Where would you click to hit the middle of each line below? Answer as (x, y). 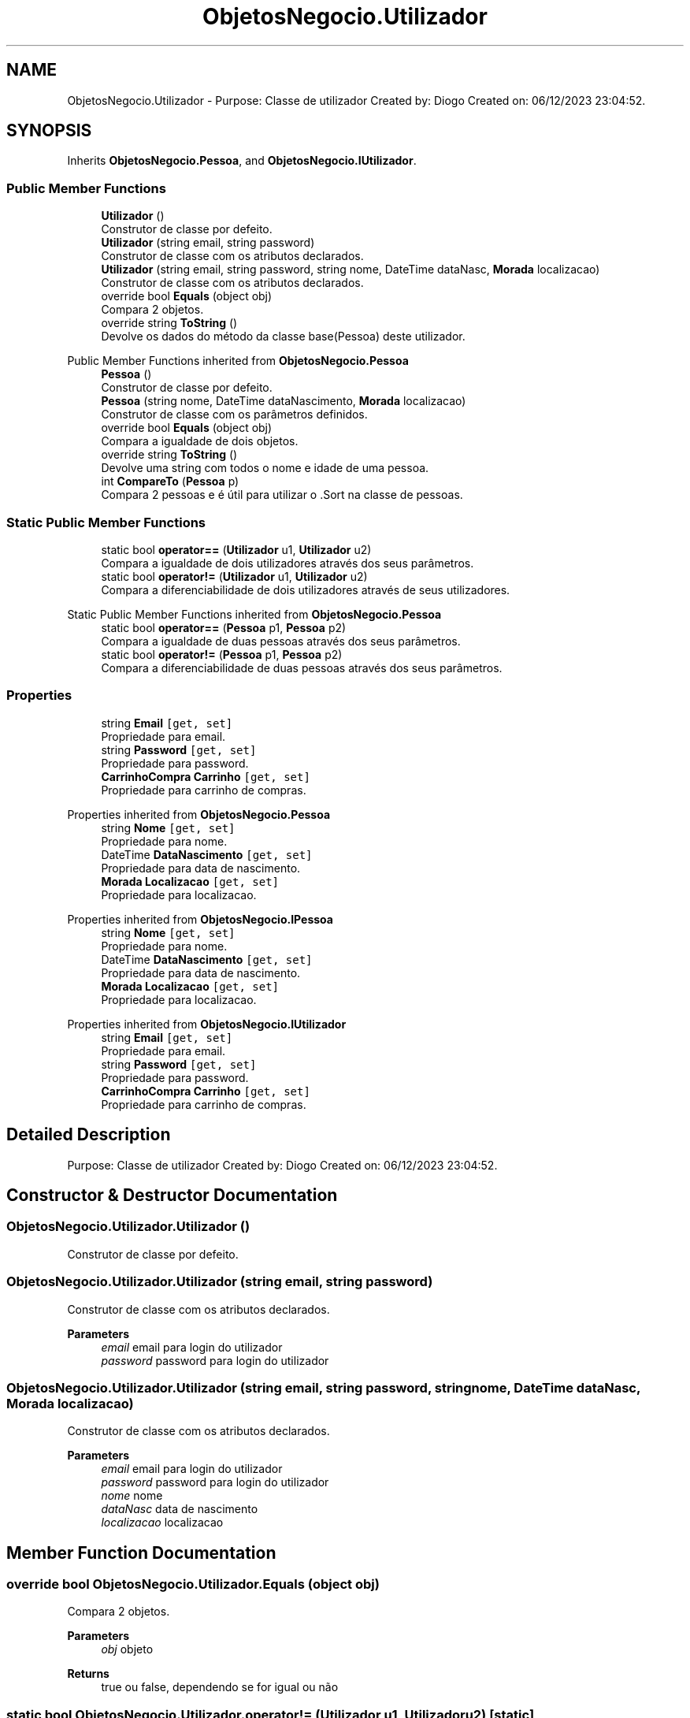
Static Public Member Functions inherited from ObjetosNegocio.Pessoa (254, 614)
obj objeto (127, 1649)
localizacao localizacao (162, 1523)
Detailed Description (89, 1135)
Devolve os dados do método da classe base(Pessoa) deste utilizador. (283, 337)
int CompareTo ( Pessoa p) (170, 482)
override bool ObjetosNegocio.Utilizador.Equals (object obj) (193, 1584)
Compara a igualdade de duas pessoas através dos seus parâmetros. (281, 641)
